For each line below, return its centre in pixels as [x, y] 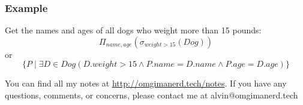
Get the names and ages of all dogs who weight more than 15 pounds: [133, 30]
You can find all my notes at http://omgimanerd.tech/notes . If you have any [146, 83]
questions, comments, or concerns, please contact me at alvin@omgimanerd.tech [151, 95]
